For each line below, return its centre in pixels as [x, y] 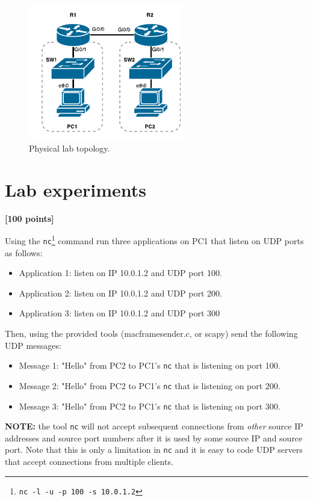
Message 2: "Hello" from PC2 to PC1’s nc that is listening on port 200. [150, 385]
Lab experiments [76, 189]
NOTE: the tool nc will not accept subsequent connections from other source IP [154, 426]
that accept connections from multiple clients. [89, 462]
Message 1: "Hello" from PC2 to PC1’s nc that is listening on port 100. [150, 365]
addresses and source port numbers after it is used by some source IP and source [154, 438]
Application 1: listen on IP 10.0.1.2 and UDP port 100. [120, 273]
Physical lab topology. [70, 148]
